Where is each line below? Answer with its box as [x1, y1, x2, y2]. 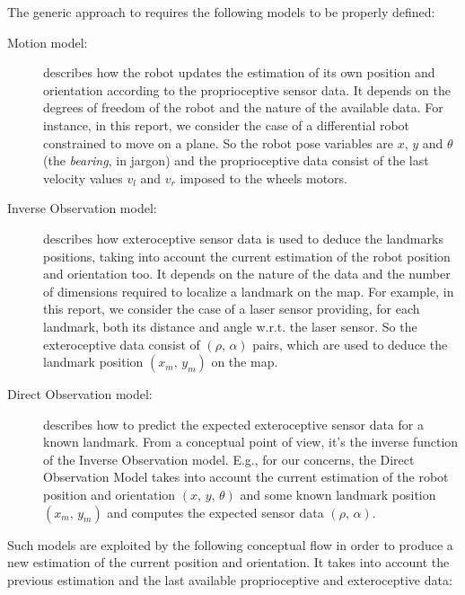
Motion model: [7, 32, 88, 51]
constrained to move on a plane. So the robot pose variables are [43, 133, 394, 152]
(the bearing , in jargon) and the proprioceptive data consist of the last [43, 151, 429, 170]
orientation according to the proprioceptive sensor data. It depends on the [43, 80, 451, 99]
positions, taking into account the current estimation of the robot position [43, 246, 451, 265]
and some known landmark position [240, 485, 436, 504]
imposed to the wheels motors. [180, 168, 347, 187]
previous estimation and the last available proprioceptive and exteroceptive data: [7, 570, 452, 589]
